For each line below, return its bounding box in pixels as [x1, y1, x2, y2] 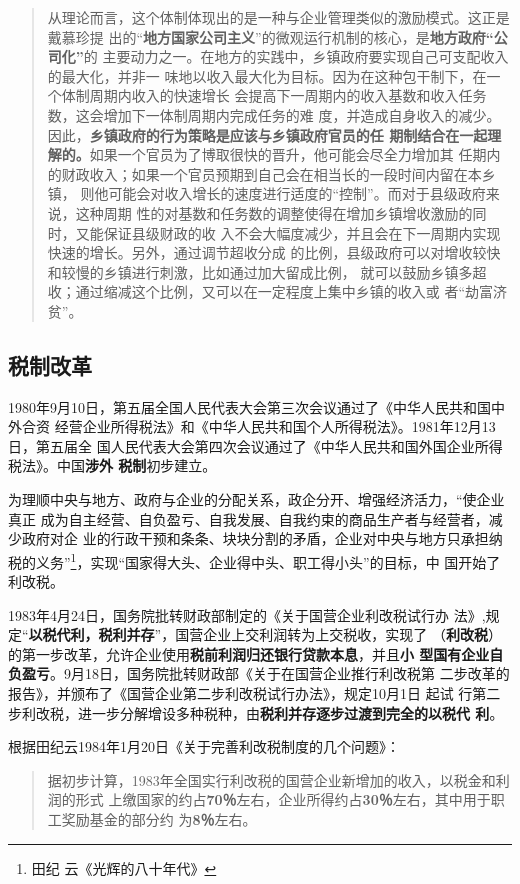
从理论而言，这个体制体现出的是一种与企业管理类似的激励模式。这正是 [47, 7, 510, 27]
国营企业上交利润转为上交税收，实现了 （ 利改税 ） [175, 624, 502, 645]
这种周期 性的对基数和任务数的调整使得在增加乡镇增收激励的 [75, 202, 473, 223]
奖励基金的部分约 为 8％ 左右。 [61, 809, 257, 830]
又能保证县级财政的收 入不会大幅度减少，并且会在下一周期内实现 [75, 222, 501, 243]
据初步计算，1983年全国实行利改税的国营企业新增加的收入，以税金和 [47, 769, 496, 790]
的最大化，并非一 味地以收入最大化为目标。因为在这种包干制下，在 [47, 65, 487, 86]
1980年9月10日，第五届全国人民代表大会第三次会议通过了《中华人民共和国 [8, 396, 491, 417]
